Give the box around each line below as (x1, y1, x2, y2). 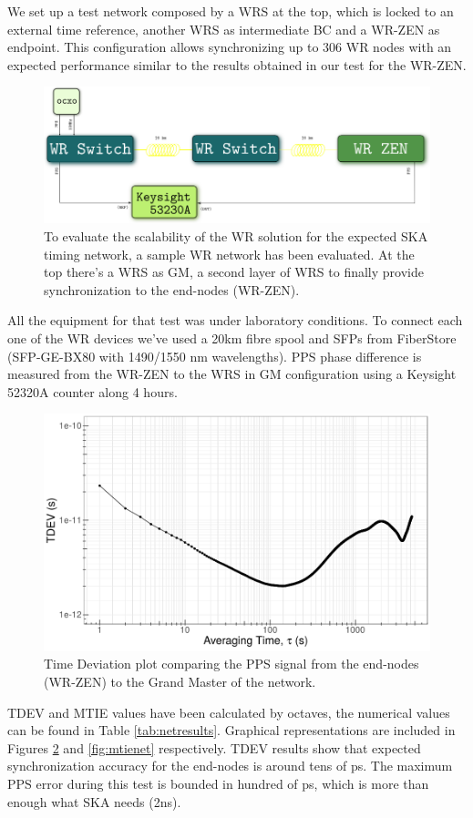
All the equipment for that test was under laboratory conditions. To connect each (7, 311, 463, 330)
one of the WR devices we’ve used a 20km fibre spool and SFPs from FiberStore (7, 328, 457, 347)
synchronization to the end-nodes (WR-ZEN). (44, 280, 300, 299)
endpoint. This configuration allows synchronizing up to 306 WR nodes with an (7, 37, 452, 56)
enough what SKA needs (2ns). (7, 792, 181, 811)
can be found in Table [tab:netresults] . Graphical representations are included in (7, 721, 456, 740)
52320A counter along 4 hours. (7, 382, 178, 401)
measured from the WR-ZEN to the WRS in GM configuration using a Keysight (7, 364, 457, 383)
